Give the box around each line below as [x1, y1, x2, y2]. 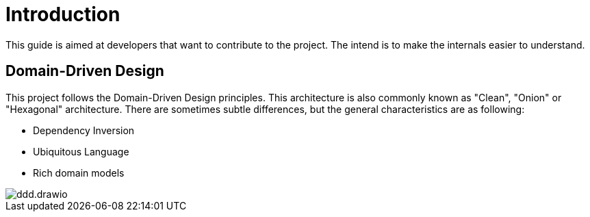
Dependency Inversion [33, 124, 135, 136]
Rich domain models [33, 166, 125, 179]
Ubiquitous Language [33, 145, 129, 157]
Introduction [5, 3, 120, 26]
